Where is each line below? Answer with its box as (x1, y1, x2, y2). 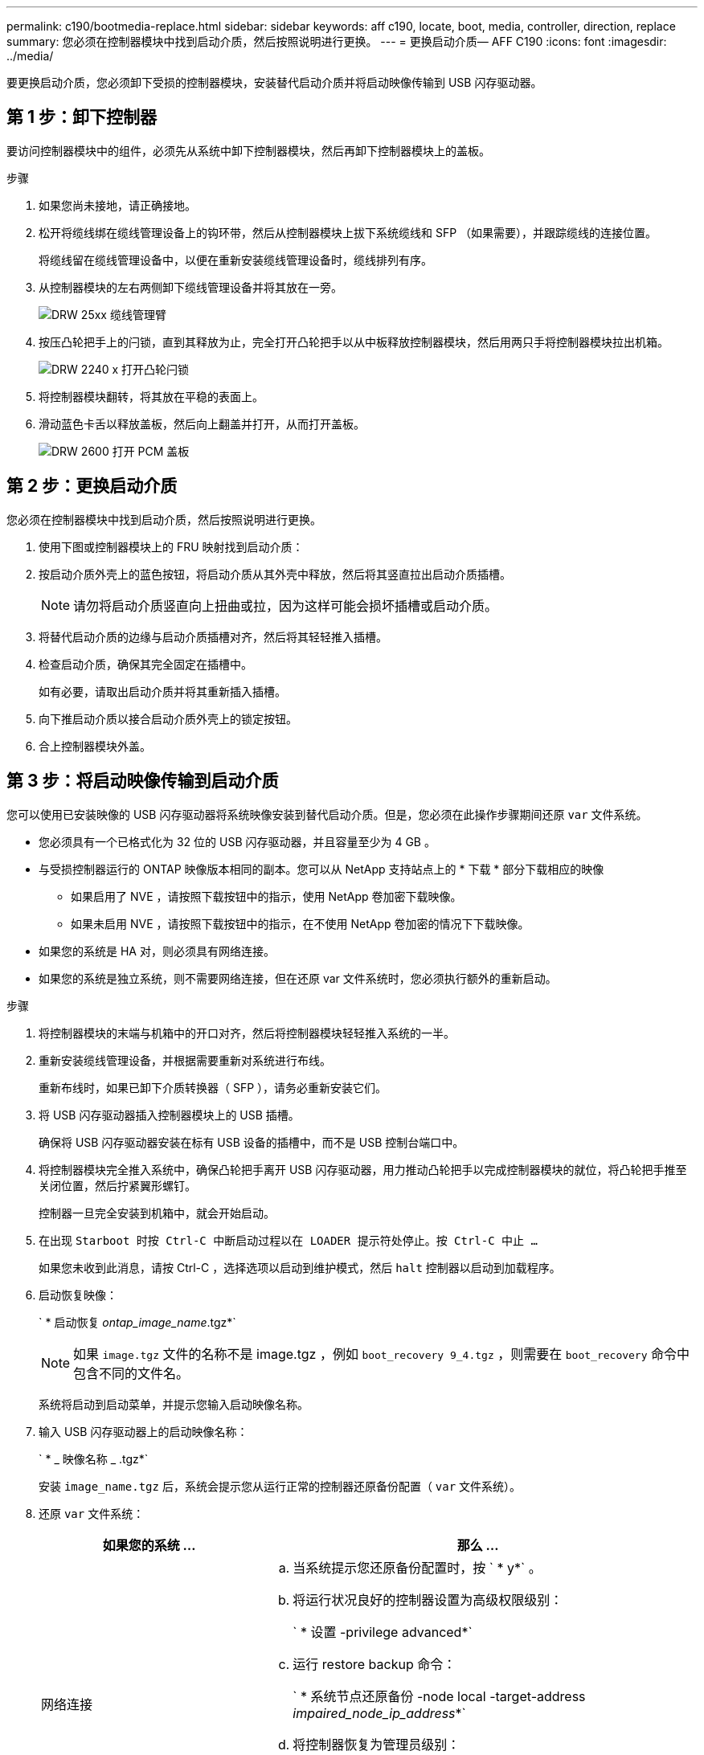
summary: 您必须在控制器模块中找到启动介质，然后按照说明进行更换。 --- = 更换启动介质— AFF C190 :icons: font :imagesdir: (6, 35, 667, 48)
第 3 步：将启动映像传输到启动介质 (6, 771, 279, 792)
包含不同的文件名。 (73, 1364, 190, 1381)
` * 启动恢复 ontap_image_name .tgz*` (39, 1315, 236, 1329)
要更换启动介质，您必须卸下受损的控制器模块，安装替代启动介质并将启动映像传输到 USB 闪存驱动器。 (6, 76, 542, 89)
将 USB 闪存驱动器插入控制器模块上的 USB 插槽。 (39, 1107, 300, 1122)
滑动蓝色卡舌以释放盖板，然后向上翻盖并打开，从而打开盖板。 (39, 416, 365, 431)
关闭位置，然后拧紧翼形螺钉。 (39, 1178, 196, 1192)
